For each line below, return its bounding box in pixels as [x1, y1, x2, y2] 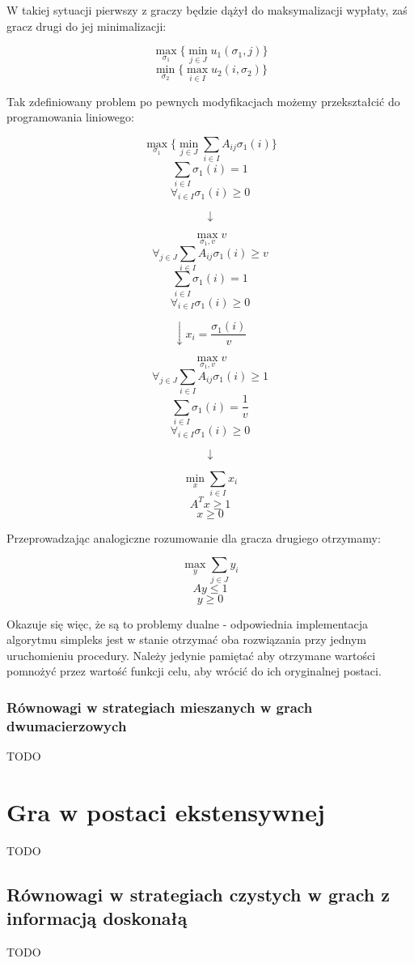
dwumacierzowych [6, 715, 127, 735]
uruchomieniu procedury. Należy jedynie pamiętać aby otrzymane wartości [6, 646, 376, 663]
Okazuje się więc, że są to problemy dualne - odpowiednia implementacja [6, 615, 368, 632]
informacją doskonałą [6, 905, 188, 931]
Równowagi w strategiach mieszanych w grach [6, 697, 313, 717]
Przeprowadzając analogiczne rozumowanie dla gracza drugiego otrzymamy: [6, 529, 381, 546]
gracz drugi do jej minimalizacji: [6, 17, 167, 34]
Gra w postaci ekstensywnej [6, 795, 325, 828]
